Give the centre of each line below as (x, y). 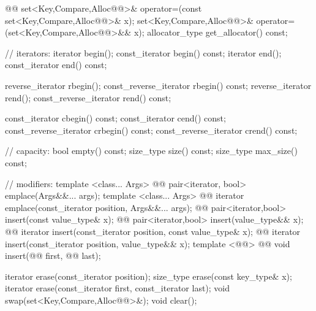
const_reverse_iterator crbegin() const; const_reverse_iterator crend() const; (151, 130)
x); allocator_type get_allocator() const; (211, 32)
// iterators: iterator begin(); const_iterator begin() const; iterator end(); (143, 52)
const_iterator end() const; (56, 65)
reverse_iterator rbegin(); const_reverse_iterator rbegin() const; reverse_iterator (158, 85)
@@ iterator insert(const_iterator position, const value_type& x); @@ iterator (153, 231)
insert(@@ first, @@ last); (53, 255)
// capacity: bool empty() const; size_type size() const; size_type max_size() (151, 151)
